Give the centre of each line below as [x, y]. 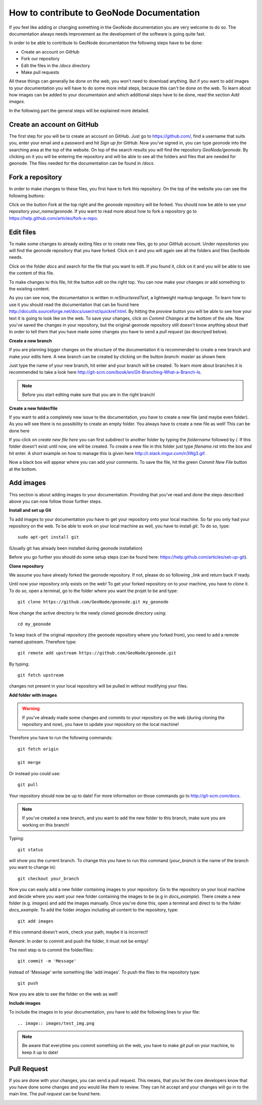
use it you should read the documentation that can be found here [74, 305]
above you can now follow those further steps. [55, 501]
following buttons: [27, 196]
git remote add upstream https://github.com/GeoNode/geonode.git [97, 653]
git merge [29, 762]
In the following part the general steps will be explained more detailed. [79, 110]
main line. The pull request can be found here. [55, 1094]
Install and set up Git [30, 510]
